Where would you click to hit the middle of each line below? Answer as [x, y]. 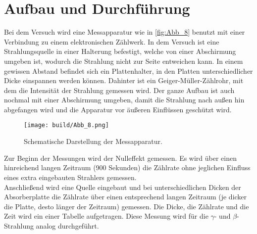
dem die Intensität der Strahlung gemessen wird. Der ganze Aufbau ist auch [119, 90]
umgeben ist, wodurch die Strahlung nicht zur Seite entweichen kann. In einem [124, 61]
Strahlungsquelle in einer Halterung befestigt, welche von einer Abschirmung [120, 51]
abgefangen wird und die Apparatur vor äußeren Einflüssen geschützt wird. [118, 109]
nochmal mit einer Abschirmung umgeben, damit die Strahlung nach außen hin [124, 100]
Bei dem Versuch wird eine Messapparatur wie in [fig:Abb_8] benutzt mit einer [125, 32]
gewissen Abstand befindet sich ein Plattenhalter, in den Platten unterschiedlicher [128, 70]
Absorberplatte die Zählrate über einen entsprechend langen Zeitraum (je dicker [126, 197]
